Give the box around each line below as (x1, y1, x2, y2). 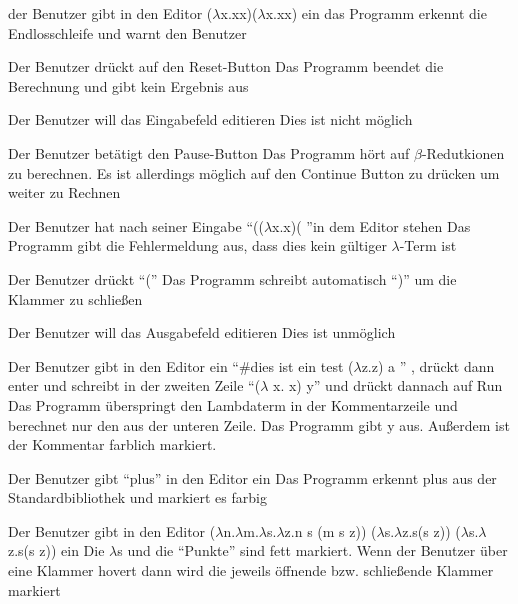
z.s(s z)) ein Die (8, 540, 105, 561)
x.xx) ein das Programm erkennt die (265, 3, 487, 23)
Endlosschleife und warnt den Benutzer (8, 22, 247, 43)
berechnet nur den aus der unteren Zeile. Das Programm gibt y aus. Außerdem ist (8, 414, 510, 435)
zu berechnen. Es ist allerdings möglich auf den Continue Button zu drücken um (8, 162, 500, 183)
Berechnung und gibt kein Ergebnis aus (8, 75, 249, 96)
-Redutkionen (421, 142, 505, 163)
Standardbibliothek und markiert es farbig (8, 487, 267, 508)
